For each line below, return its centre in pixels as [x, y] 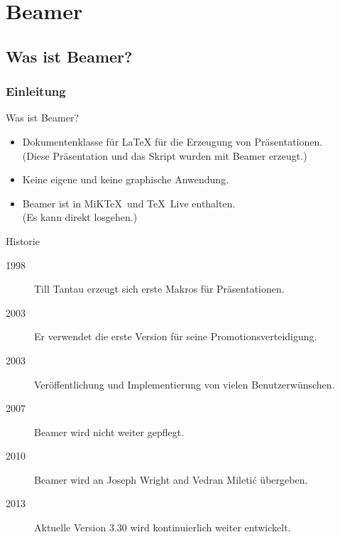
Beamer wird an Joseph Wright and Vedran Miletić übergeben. [171, 479]
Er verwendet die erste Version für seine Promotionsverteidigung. [176, 336]
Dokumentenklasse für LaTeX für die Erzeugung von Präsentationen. [172, 141]
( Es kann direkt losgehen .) [80, 217]
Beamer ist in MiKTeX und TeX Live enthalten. [129, 203]
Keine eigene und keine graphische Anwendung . [126, 179]
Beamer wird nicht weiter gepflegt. [109, 432]
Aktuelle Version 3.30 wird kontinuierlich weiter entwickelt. [163, 527]
